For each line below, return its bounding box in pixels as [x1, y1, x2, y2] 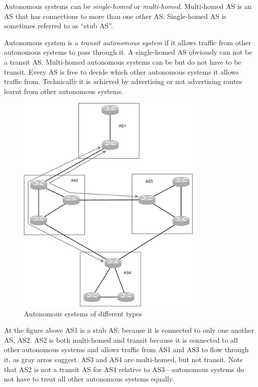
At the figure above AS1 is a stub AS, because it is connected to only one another [4, 325, 255, 335]
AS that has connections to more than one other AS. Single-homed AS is [4, 10, 227, 21]
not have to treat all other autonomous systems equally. [4, 374, 174, 384]
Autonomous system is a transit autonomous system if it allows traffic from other [4, 37, 252, 47]
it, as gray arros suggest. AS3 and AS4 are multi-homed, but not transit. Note [4, 354, 243, 364]
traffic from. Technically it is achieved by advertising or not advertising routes [4, 76, 242, 87]
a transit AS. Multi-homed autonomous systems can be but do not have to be [4, 56, 242, 67]
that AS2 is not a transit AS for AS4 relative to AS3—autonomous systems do [4, 364, 245, 374]
